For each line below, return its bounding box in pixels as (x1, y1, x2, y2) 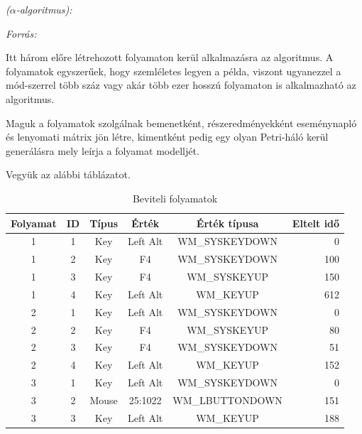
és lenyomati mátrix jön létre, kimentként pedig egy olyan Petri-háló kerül (6, 129, 329, 144)
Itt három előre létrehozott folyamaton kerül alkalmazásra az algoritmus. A (6, 50, 334, 65)
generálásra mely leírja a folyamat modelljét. (6, 143, 199, 158)
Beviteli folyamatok (132, 190, 218, 205)
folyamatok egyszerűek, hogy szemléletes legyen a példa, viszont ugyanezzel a (6, 63, 341, 78)
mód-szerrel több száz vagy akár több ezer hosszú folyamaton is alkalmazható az (6, 77, 356, 92)
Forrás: (6, 26, 37, 40)
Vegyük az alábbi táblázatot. (6, 167, 131, 182)
